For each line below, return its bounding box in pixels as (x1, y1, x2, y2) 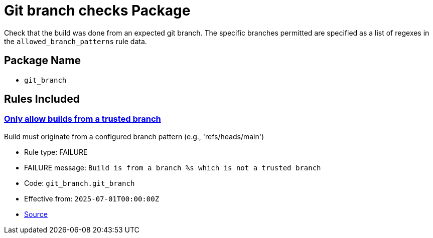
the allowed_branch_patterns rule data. (4, 37, 147, 46)
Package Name (4, 54, 81, 67)
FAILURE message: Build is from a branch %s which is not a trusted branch (24, 163, 321, 172)
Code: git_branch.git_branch (24, 178, 135, 187)
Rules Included (4, 93, 80, 106)
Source (24, 209, 48, 218)
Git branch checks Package (4, 2, 191, 19)
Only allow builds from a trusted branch (4, 114, 161, 124)
